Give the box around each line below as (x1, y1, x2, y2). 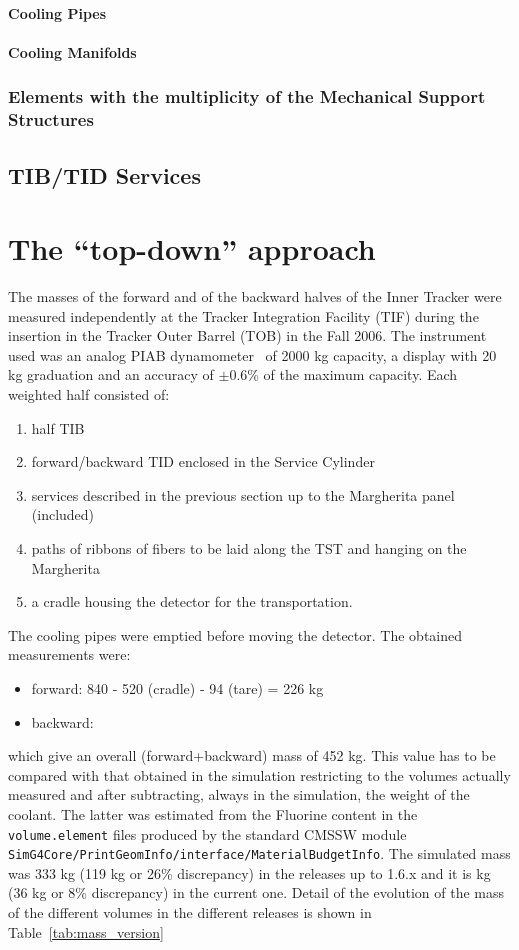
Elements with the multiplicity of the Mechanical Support (8, 84, 486, 109)
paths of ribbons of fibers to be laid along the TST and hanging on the (31, 537, 467, 558)
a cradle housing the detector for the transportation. (31, 591, 353, 612)
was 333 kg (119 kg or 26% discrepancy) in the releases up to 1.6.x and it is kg (8, 862, 491, 883)
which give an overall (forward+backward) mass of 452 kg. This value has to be (8, 745, 496, 766)
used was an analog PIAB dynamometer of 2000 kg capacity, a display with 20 (8, 344, 497, 365)
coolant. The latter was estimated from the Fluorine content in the (8, 803, 418, 824)
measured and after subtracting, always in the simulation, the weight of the (8, 784, 470, 805)
